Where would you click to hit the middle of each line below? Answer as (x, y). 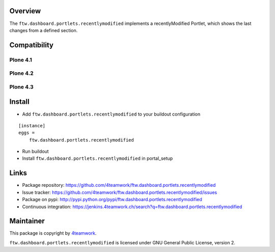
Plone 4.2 (22, 73)
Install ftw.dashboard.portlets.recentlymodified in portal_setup (98, 158)
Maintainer (27, 221)
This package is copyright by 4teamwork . (53, 233)
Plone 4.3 (22, 87)
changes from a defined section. (44, 30)
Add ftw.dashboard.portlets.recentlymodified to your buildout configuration (111, 114)
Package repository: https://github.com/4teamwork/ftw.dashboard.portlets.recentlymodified (119, 185)
